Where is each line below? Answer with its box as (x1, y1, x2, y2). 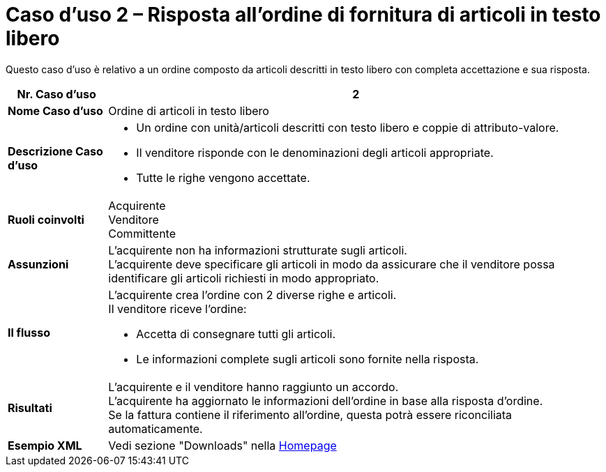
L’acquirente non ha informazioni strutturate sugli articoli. (108, 243, 407, 257)
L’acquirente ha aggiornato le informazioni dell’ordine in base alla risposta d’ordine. (108, 393, 543, 408)
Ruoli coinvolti (8, 212, 84, 227)
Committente (108, 226, 176, 241)
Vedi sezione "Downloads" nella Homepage (108, 438, 337, 452)
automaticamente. (108, 421, 203, 436)
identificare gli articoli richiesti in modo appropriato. (108, 271, 379, 285)
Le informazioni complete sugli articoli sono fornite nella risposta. (136, 351, 479, 366)
